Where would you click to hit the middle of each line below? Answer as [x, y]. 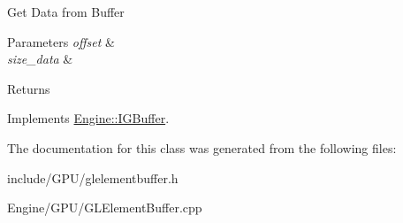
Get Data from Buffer [66, 12]
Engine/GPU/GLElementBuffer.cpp [105, 208]
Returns [29, 88]
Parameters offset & [61, 41]
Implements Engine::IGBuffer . [88, 118]
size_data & [40, 59]
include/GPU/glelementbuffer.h [93, 177]
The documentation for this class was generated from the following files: [202, 147]
